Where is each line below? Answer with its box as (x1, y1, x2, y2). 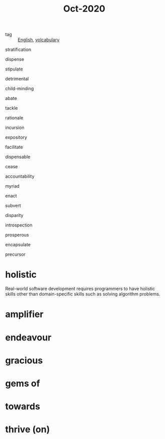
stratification (5, 46, 32, 53)
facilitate (5, 144, 24, 150)
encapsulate (5, 242, 31, 248)
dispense (5, 56, 24, 62)
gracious (5, 354, 43, 366)
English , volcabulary (18, 37, 60, 43)
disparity (5, 212, 24, 218)
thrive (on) (5, 424, 50, 435)
